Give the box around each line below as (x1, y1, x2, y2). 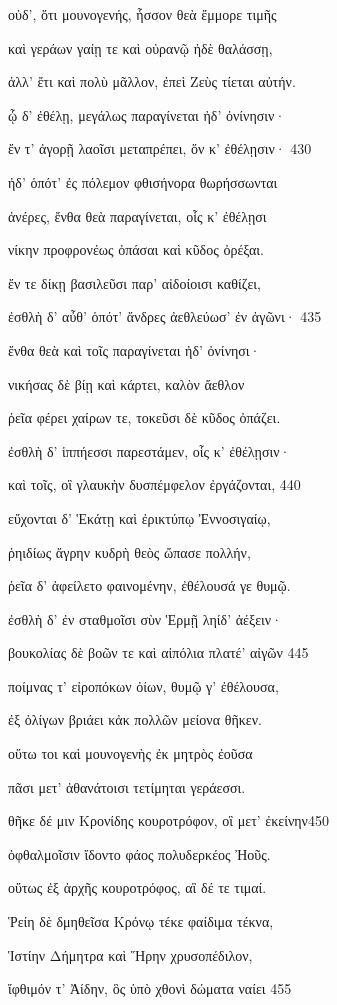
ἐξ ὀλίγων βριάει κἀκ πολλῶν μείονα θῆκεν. (8, 709, 262, 730)
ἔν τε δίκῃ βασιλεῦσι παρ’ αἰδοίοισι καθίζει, (8, 272, 262, 293)
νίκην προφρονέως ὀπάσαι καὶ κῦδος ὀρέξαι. (8, 239, 264, 260)
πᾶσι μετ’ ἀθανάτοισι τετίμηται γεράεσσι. (8, 776, 246, 797)
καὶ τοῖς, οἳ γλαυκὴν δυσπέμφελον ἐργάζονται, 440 (8, 474, 301, 495)
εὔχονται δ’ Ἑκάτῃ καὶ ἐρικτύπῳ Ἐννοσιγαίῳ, (8, 507, 271, 528)
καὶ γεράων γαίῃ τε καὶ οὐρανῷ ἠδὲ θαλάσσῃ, (8, 37, 273, 58)
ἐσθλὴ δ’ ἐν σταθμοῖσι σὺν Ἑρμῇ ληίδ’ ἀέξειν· (8, 608, 283, 629)
